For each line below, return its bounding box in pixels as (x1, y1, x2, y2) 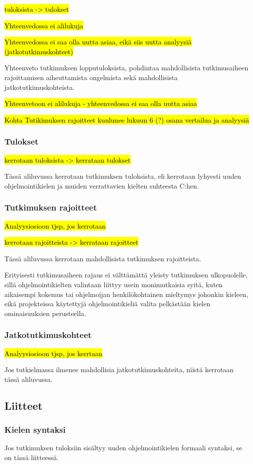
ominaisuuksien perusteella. (4, 308, 86, 318)
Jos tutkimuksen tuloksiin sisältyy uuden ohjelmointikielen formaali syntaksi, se (4, 443, 242, 453)
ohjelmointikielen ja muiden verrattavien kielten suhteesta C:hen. (4, 180, 199, 190)
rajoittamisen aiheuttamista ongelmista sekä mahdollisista (4, 72, 178, 82)
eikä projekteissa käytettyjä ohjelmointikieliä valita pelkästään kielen (4, 298, 211, 309)
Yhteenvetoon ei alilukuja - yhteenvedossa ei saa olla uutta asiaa (4, 98, 197, 108)
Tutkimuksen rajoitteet (4, 201, 97, 213)
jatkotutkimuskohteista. (4, 82, 75, 92)
